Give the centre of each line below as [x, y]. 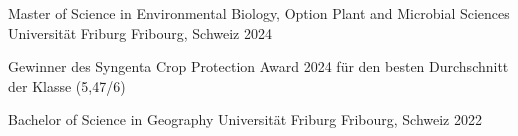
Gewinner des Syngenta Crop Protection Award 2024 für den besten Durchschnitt [258, 66]
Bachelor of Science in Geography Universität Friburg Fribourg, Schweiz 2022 [245, 119]
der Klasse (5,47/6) [67, 85]
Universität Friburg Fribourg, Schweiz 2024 [140, 32]
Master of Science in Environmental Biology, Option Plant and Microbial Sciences [259, 13]
